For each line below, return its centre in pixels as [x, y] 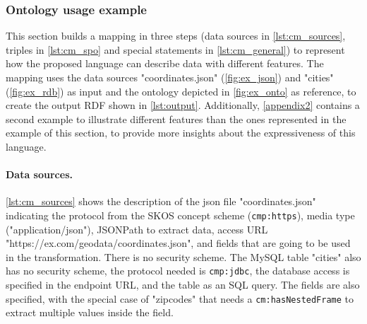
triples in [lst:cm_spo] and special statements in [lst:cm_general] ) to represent [175, 49]
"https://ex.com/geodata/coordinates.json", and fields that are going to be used [178, 243]
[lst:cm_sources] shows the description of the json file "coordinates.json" [161, 201]
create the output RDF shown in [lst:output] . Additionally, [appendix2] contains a [183, 105]
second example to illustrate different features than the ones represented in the [176, 118]
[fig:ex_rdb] [35, 91]
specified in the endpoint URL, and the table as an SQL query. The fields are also [183, 285]
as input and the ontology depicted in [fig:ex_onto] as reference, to [212, 91]
